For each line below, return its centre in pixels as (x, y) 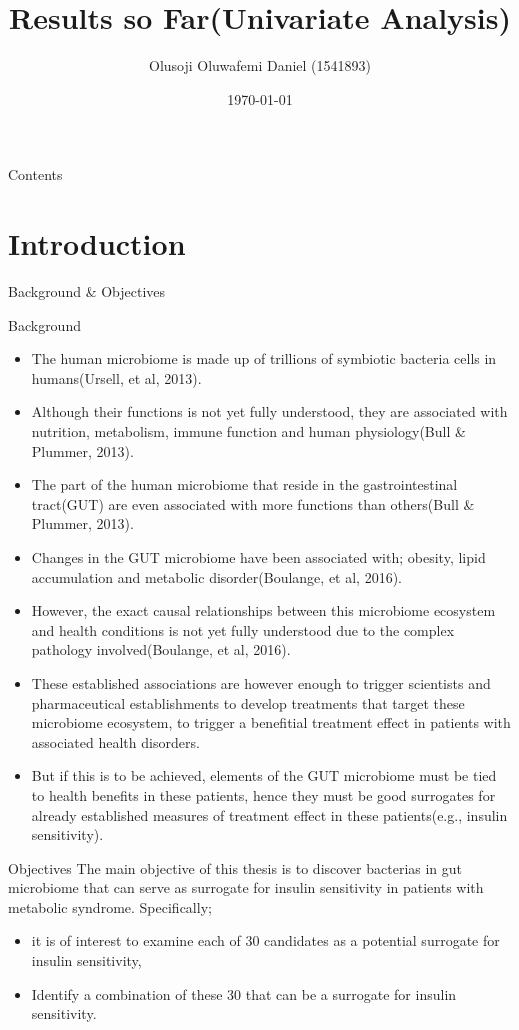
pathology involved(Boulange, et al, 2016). (161, 649)
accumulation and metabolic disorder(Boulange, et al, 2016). (216, 576)
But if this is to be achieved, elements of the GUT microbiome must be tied (264, 775)
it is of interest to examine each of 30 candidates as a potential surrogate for (265, 940)
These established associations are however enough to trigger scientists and (261, 682)
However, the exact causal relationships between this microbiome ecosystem (263, 610)
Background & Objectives (87, 291)
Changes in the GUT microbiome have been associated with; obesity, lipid (258, 556)
